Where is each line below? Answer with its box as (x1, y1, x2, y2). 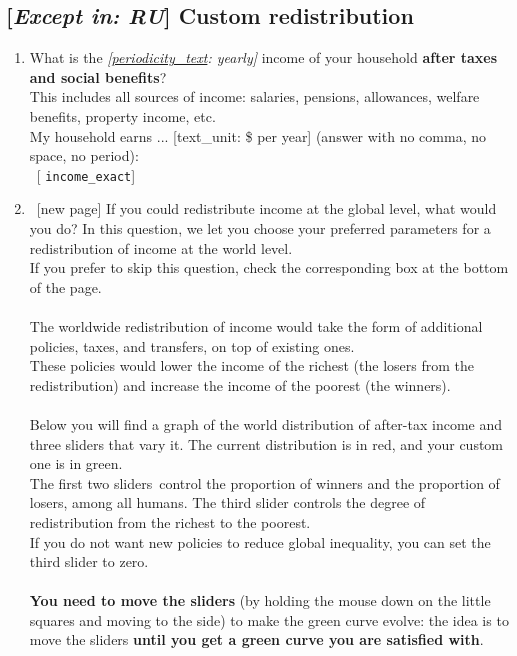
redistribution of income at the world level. (29, 237, 293, 258)
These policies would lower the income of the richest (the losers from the (29, 355, 474, 376)
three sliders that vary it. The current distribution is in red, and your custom (29, 433, 504, 454)
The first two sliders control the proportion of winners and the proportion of (29, 472, 500, 493)
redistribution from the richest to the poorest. (29, 511, 311, 532)
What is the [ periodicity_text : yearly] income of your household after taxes (29, 47, 498, 68)
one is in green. (29, 453, 123, 474)
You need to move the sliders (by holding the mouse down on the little (29, 590, 491, 611)
